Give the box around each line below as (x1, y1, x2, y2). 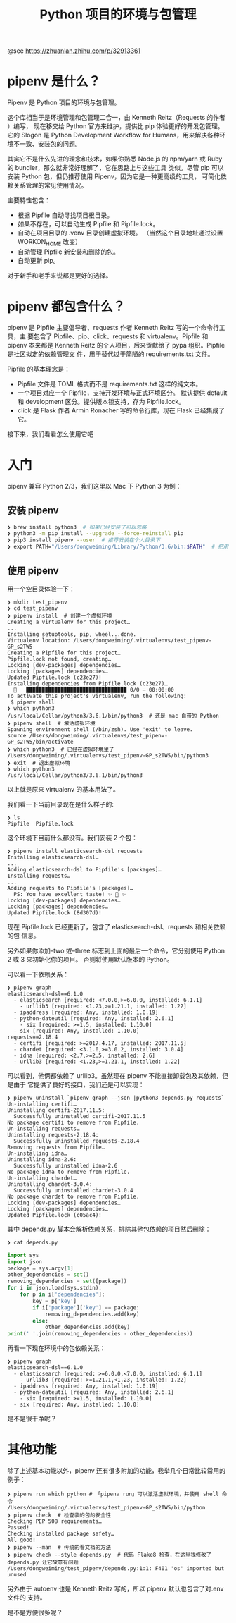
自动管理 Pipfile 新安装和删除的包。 (17, 247, 119, 256)
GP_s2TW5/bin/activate (7, 738, 74, 745)
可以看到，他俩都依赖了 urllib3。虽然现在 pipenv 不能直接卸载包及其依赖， (7, 1071, 223, 1079)
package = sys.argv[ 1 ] (7, 1265, 74, 1272)
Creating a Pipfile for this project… (7, 649, 121, 656)
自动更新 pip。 (17, 256, 60, 264)
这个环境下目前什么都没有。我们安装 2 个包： (7, 833, 138, 842)
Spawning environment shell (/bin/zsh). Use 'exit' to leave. (7, 725, 193, 733)
